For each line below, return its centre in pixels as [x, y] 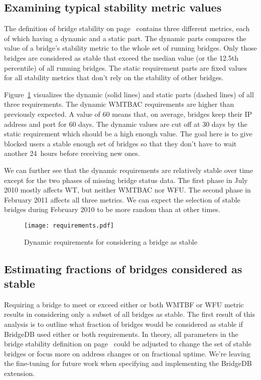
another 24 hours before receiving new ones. [72, 153]
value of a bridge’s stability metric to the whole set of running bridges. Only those [130, 48]
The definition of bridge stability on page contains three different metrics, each [127, 28]
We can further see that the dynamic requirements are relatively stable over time [128, 170]
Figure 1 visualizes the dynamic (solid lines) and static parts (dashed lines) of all [129, 94]
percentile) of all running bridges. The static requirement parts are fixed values [125, 67]
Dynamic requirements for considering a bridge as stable [111, 241]
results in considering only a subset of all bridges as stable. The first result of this [129, 314]
